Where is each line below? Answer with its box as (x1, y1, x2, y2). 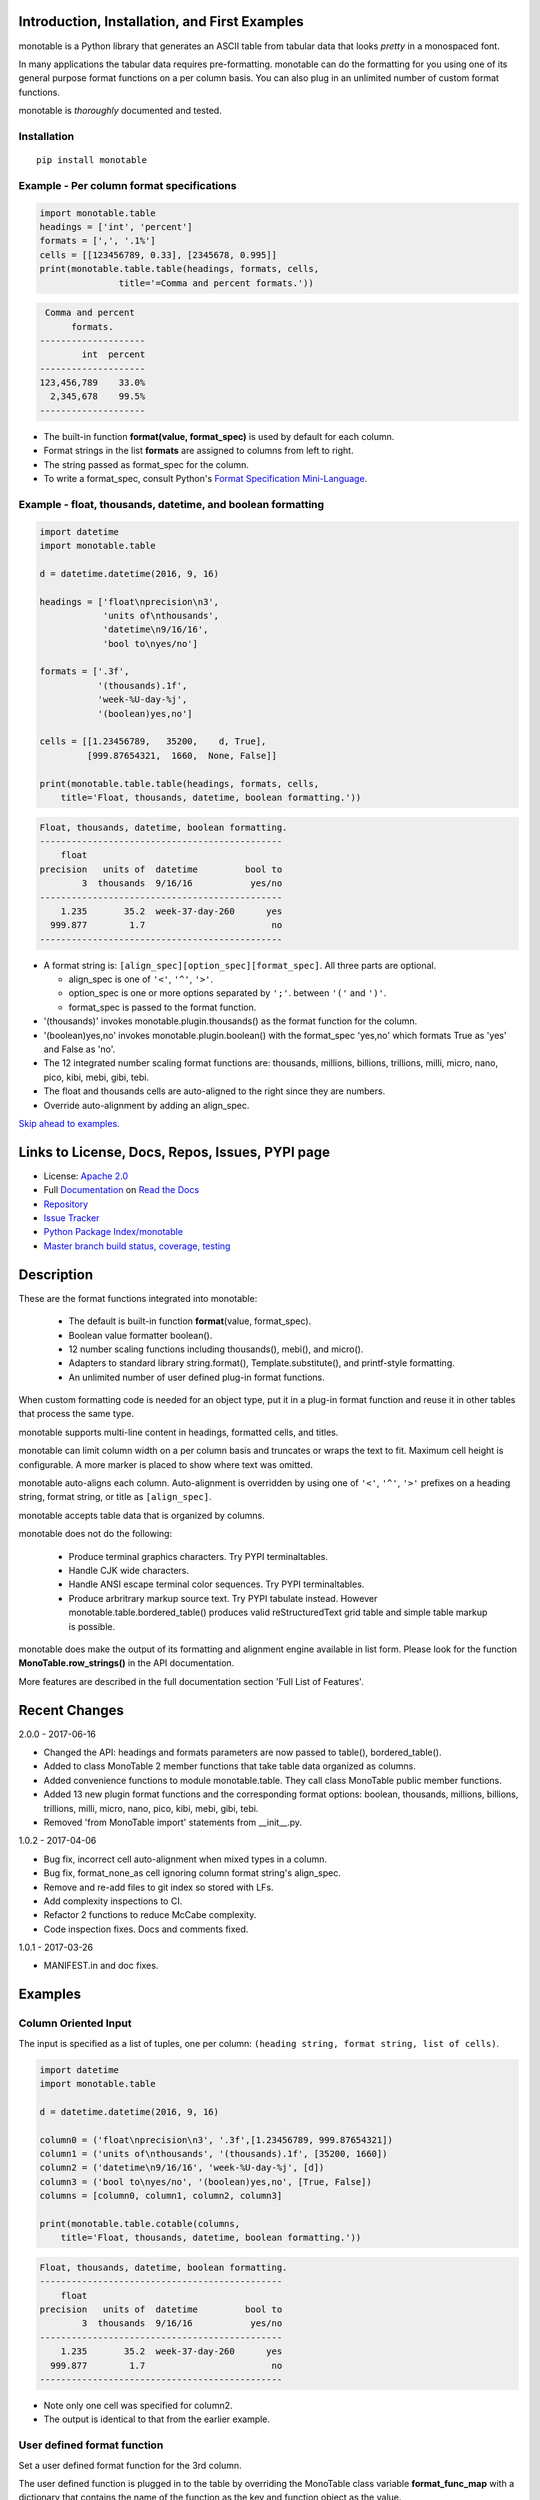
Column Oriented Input (18, 2016, 132, 2030)
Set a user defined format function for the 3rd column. (18, 2459, 242, 2471)
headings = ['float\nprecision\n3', (39, 596, 220, 607)
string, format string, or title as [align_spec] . (18, 1491, 212, 1503)
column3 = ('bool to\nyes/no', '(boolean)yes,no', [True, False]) (39, 2176, 372, 2187)
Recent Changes (18, 1701, 125, 1719)
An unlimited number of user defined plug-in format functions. (68, 1371, 325, 1383)
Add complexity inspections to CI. (43, 1895, 183, 1907)
